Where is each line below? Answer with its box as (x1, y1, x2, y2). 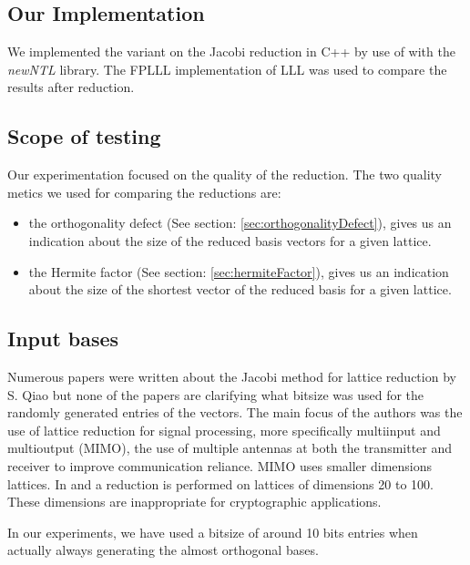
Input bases (7, 324, 119, 353)
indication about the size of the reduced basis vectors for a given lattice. (28, 231, 432, 250)
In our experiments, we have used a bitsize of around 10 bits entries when (7, 522, 418, 541)
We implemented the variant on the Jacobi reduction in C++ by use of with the (7, 42, 455, 61)
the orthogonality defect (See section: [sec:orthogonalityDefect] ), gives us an (28, 213, 452, 232)
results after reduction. (7, 77, 135, 97)
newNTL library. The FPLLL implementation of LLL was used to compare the (7, 59, 447, 78)
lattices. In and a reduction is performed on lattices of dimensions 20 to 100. (7, 474, 434, 493)
